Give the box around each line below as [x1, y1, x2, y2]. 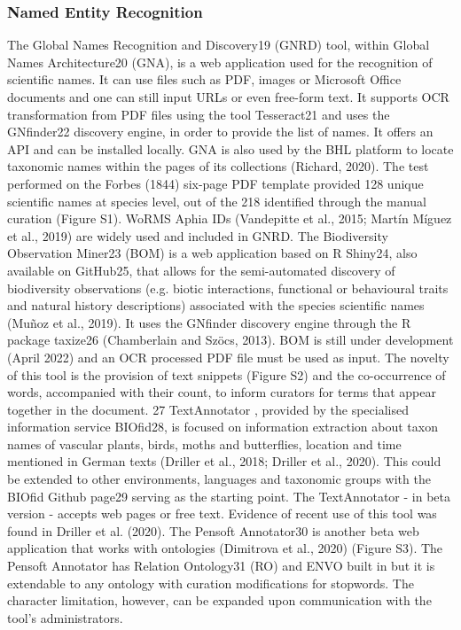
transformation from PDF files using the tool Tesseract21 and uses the [7, 105, 390, 123]
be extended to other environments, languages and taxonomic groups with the [7, 470, 431, 488]
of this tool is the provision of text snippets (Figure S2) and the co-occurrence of [7, 365, 446, 384]
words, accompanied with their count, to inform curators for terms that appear [7, 383, 436, 401]
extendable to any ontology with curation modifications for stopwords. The [7, 573, 414, 592]
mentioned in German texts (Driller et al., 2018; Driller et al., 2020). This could [7, 452, 441, 471]
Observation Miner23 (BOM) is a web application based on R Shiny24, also [7, 244, 418, 262]
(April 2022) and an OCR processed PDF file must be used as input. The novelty [7, 347, 449, 366]
